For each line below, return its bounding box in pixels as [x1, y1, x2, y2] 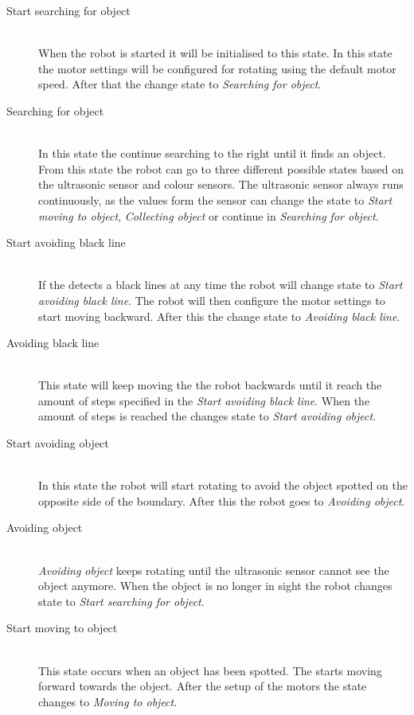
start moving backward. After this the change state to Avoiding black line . [38, 307, 400, 324]
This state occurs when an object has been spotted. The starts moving [38, 662, 382, 678]
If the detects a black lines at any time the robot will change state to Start [38, 276, 403, 293]
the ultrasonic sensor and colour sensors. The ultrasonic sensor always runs [38, 176, 404, 193]
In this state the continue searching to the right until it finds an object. [38, 145, 386, 162]
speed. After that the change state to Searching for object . [38, 76, 322, 92]
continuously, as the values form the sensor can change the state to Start [38, 191, 393, 208]
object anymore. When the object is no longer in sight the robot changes [38, 577, 393, 594]
